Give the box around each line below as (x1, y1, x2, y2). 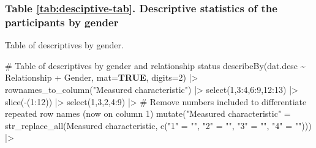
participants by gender (5, 14, 119, 29)
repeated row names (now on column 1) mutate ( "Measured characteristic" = (5, 107, 291, 120)
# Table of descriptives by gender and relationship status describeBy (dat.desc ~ (5, 59, 306, 72)
